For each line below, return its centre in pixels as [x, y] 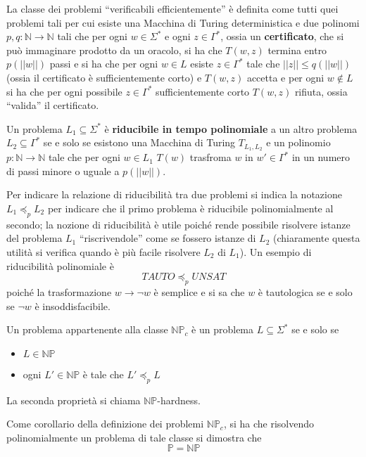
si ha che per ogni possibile [64, 91]
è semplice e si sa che [199, 291]
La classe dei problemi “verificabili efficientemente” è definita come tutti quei [172, 8]
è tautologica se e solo [305, 291]
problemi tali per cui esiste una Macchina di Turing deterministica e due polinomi [183, 22]
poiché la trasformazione [59, 291]
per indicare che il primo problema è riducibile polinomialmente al [190, 208]
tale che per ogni [84, 157]
